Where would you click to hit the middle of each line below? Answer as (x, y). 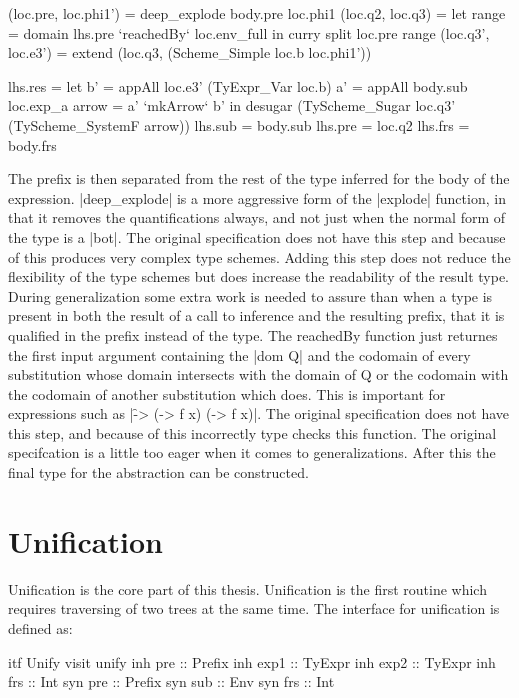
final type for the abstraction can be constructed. (158, 472)
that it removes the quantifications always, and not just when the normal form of (257, 217)
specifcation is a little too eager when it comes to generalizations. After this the (252, 452)
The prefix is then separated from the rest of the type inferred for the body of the (259, 178)
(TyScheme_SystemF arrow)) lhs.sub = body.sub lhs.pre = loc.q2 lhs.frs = (239, 124)
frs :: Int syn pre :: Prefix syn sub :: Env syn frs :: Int (171, 681)
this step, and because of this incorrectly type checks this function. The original (252, 432)
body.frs (32, 144)
